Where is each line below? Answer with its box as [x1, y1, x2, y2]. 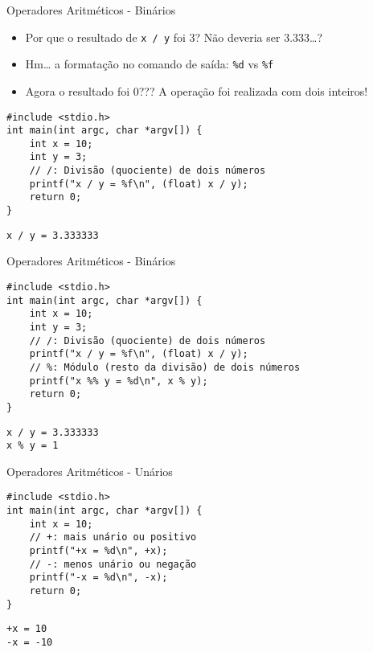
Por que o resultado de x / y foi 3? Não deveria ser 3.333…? [25, 28, 323, 45]
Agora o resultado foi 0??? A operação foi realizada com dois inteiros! [25, 82, 368, 99]
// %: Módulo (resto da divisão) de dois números [29, 361, 301, 373]
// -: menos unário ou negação [29, 558, 197, 570]
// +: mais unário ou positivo [29, 531, 197, 543]
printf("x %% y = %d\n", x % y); [29, 375, 208, 387]
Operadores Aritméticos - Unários [6, 462, 173, 479]
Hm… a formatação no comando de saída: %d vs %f [25, 55, 274, 72]
